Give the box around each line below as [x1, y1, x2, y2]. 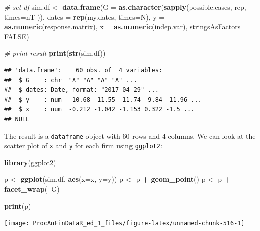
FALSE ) [4, 31, 29, 41]
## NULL [4, 115, 30, 123]
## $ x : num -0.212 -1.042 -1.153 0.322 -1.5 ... [4, 106, 195, 113]
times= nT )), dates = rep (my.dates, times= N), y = [4, 11, 165, 22]
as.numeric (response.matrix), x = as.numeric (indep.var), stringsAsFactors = [4, 21, 248, 32]
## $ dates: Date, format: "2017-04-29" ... [4, 86, 159, 94]
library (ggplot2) [4, 157, 56, 167]
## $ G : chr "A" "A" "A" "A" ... [4, 76, 137, 84]
